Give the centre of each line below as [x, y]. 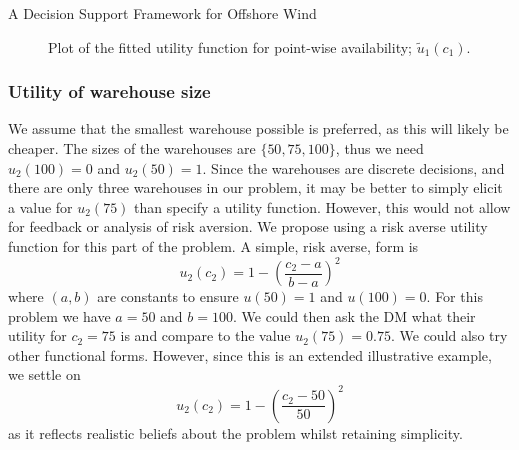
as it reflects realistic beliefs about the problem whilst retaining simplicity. [235, 432]
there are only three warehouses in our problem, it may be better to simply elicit [255, 187]
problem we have [59, 315]
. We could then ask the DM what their [354, 315]
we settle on [44, 374]
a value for [40, 206]
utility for [37, 335]
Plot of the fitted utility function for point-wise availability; [230, 46]
